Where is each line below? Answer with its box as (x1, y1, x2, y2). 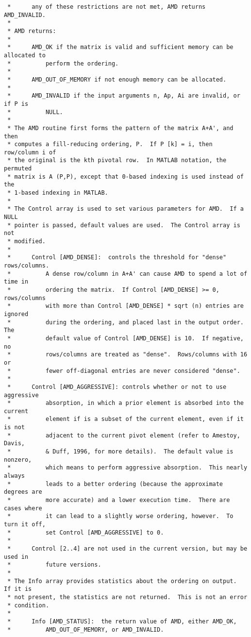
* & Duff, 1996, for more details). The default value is (7, 448, 234, 455)
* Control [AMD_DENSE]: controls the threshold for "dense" (7, 254, 227, 261)
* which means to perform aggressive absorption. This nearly (7, 464, 248, 471)
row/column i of (4, 149, 56, 156)
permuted (4, 165, 32, 172)
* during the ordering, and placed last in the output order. (7, 318, 244, 326)
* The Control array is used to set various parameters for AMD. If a (7, 205, 244, 213)
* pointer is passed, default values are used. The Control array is (7, 221, 240, 229)
